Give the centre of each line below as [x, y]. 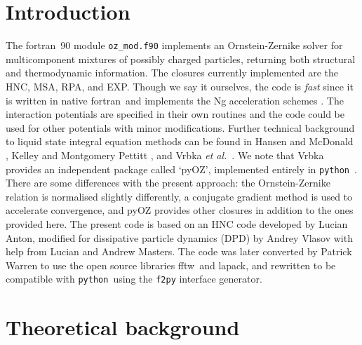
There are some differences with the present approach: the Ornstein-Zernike [168, 183]
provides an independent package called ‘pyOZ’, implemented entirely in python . [181, 169]
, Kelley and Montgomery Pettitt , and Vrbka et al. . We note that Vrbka [165, 155]
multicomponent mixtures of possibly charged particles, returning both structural [181, 59]
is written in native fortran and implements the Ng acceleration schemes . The [175, 100]
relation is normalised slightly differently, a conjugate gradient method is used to [179, 196]
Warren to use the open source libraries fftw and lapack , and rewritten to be [171, 265]
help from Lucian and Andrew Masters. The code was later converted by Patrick [179, 251]
